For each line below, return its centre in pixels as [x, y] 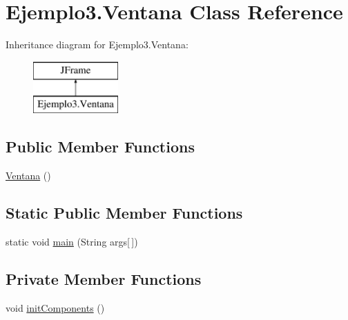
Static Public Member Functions [124, 213]
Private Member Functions [104, 278]
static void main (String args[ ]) [72, 241]
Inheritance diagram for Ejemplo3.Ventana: [97, 44]
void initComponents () [55, 307]
